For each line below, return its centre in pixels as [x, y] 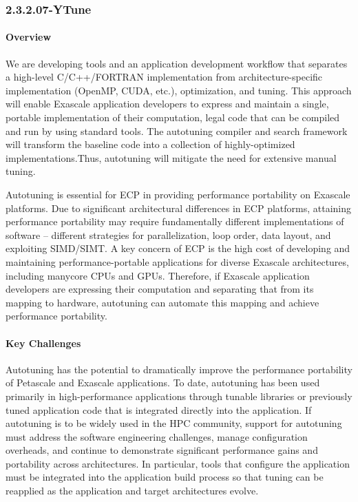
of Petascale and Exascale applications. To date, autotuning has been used [163, 383]
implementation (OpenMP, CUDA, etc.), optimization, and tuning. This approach [179, 90]
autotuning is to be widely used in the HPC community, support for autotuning [174, 423]
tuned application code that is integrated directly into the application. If [159, 409]
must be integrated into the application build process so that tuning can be [165, 477]
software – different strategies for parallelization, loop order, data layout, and [168, 234]
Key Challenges [43, 343]
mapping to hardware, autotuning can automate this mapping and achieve [162, 302]
